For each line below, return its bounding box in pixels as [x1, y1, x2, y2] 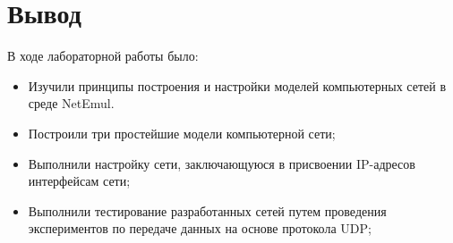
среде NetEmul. [28, 94, 115, 113]
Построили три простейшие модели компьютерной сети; [28, 123, 336, 142]
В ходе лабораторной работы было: [7, 46, 199, 65]
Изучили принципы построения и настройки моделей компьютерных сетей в [28, 76, 447, 95]
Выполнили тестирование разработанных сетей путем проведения [28, 201, 387, 220]
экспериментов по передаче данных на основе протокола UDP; [28, 219, 372, 238]
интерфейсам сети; [28, 172, 131, 190]
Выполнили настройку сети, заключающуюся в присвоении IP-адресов [28, 154, 415, 172]
